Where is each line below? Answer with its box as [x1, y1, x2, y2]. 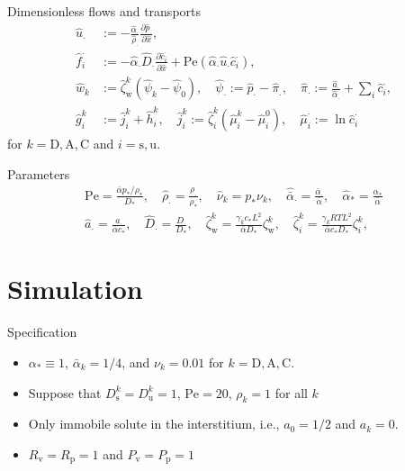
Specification [7, 322, 77, 341]
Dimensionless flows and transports [7, 2, 202, 20]
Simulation [7, 270, 143, 307]
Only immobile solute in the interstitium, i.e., [28, 414, 280, 433]
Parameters [7, 164, 70, 183]
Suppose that [28, 383, 102, 402]
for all [274, 383, 308, 402]
